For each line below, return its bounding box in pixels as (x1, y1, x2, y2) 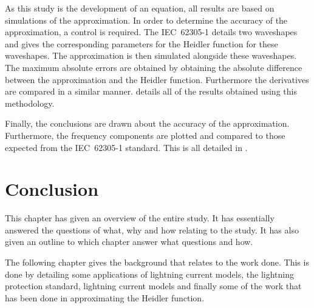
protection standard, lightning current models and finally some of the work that (5, 280, 302, 292)
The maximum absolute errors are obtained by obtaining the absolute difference (5, 61, 302, 73)
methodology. (5, 96, 55, 109)
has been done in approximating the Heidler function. (5, 291, 205, 304)
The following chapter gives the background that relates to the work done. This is (5, 256, 309, 269)
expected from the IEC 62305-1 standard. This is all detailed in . (5, 141, 248, 153)
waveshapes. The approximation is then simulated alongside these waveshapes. (5, 49, 297, 62)
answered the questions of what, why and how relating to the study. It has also (5, 223, 299, 236)
